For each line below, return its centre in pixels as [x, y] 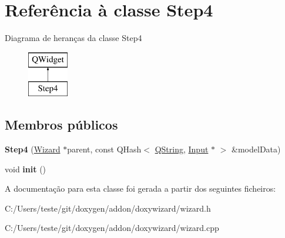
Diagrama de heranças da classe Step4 [73, 38]
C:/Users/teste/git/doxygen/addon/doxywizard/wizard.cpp [112, 228]
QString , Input [182, 149]
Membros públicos [61, 125]
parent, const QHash [104, 149]
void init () [26, 169]
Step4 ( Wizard [33, 149]
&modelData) [256, 149]
